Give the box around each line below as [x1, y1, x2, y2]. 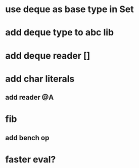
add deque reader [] [5, 50, 90, 61]
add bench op [5, 133, 50, 142]
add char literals [5, 73, 75, 85]
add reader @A [5, 93, 54, 102]
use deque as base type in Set [5, 4, 134, 15]
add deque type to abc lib [5, 27, 114, 38]
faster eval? [5, 153, 56, 165]
